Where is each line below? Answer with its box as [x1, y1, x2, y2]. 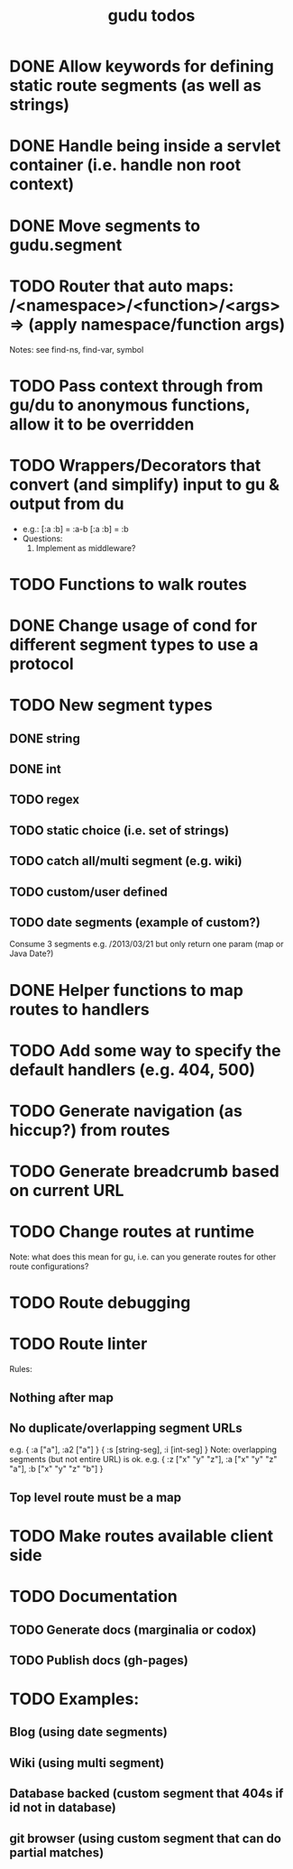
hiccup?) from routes [9, 1119, 170, 1140]
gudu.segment [9, 235, 123, 255]
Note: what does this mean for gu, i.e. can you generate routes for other [9, 1251, 277, 1263]
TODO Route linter [9, 1334, 148, 1354]
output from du [9, 493, 124, 514]
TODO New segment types [9, 695, 214, 715]
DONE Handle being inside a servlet [9, 136, 281, 156]
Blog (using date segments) [9, 1725, 169, 1740]
